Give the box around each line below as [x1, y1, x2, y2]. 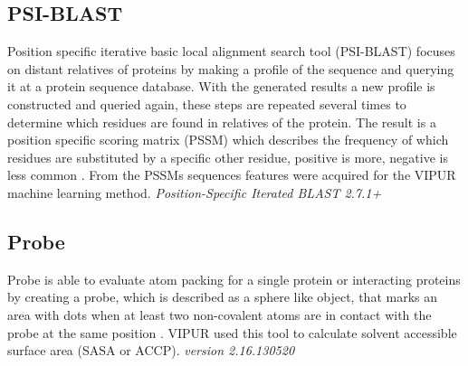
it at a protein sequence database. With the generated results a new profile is [7, 77, 435, 96]
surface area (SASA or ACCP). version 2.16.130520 [7, 341, 295, 360]
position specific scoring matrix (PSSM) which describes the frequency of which [7, 130, 449, 149]
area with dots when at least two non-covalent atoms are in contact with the [7, 305, 432, 324]
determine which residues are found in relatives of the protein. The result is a [7, 112, 436, 131]
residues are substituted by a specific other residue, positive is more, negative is [7, 147, 448, 166]
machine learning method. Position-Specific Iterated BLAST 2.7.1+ [7, 183, 382, 202]
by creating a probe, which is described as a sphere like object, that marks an [7, 287, 438, 306]
